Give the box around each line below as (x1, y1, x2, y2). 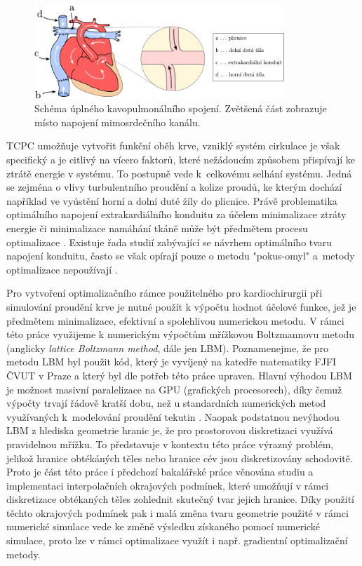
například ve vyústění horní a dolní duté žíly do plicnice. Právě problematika (6, 193, 337, 208)
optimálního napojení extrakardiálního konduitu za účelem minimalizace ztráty (6, 207, 347, 222)
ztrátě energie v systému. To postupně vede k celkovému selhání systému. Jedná (6, 166, 352, 180)
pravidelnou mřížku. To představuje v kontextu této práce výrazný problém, (6, 436, 334, 451)
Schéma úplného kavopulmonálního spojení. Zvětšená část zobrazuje (34, 101, 327, 116)
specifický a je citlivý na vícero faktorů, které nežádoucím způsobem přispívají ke (6, 152, 355, 167)
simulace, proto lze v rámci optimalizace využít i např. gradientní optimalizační (6, 533, 348, 548)
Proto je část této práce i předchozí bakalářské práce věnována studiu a (6, 464, 314, 479)
